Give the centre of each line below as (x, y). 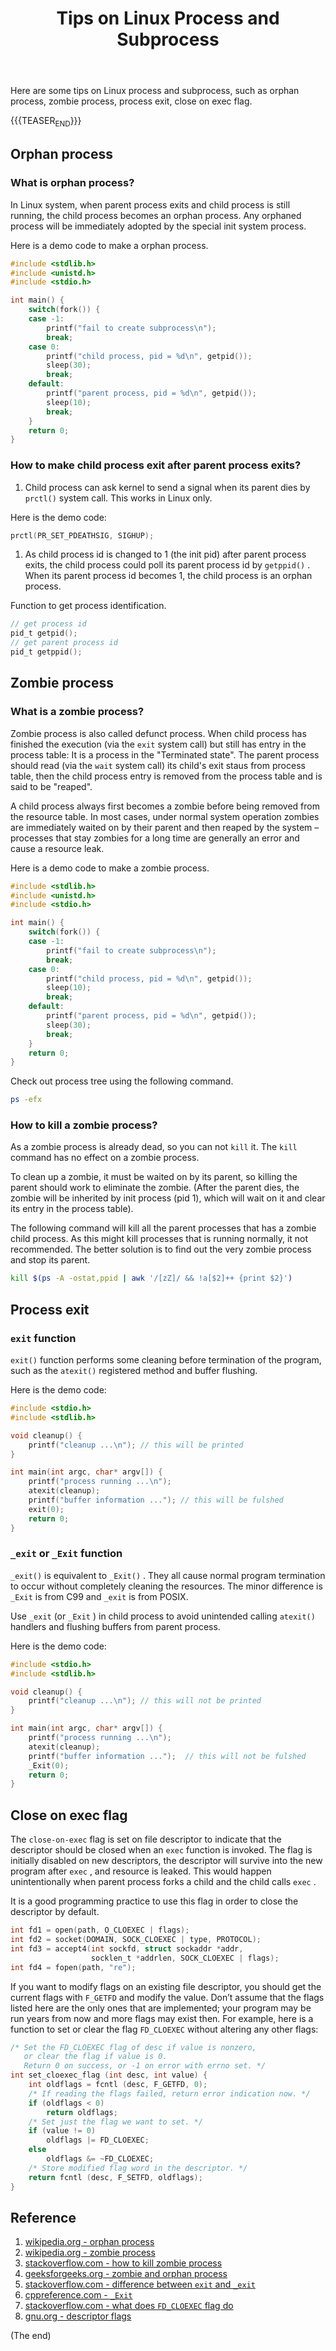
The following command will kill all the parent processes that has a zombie (163, 1228)
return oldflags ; (82, 2112)
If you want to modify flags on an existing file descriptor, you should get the (166, 1986)
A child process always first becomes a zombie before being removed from (165, 806)
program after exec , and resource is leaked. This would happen (141, 1871)
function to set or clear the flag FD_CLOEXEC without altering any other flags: (164, 2029)
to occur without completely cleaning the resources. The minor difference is (166, 1586)
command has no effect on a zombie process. (105, 1158)
